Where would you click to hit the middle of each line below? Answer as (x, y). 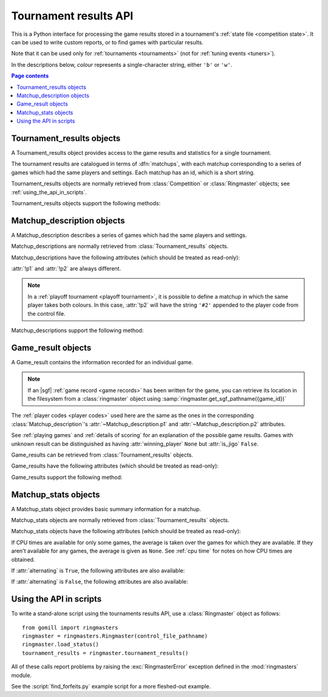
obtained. (23, 559)
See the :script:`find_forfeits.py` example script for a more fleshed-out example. (111, 687)
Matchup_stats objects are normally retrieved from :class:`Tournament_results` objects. (121, 520)
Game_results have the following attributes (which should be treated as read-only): (115, 466)
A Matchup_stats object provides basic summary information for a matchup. (106, 509)
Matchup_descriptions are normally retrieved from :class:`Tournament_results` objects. (120, 246)
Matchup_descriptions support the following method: (77, 330)
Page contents (30, 76)
